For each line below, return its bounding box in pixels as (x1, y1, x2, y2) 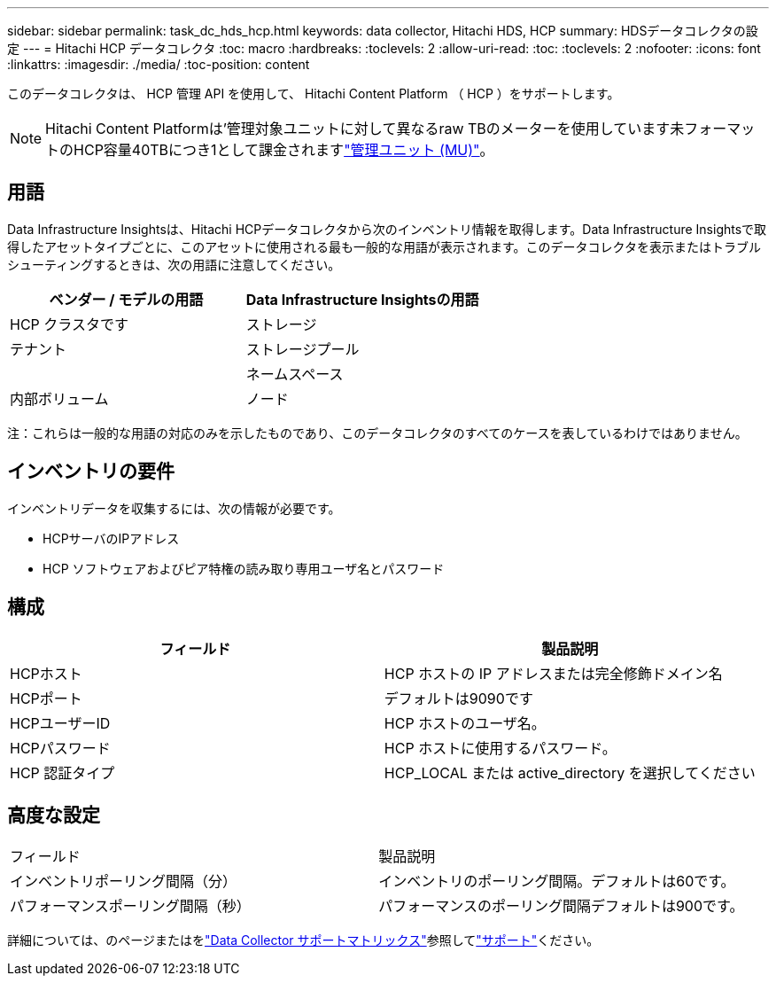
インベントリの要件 (7, 460, 175, 483)
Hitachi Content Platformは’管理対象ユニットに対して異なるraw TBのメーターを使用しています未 (45, 120, 685, 137)
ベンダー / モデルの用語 (49, 290, 204, 308)
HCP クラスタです (10, 315, 128, 333)
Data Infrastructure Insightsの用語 (245, 290, 479, 308)
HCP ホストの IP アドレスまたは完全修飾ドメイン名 (384, 664, 723, 683)
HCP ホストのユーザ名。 (384, 714, 546, 732)
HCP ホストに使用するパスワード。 (384, 738, 617, 757)
